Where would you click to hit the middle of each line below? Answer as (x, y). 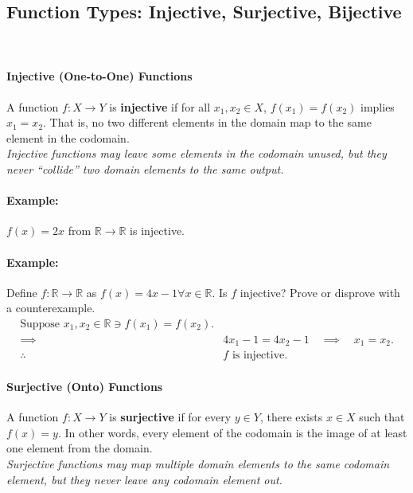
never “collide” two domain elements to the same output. (145, 168)
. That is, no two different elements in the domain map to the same (207, 122)
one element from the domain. (80, 448)
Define (22, 292)
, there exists (291, 417)
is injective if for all (160, 106)
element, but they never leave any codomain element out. (144, 479)
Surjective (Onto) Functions (85, 387)
